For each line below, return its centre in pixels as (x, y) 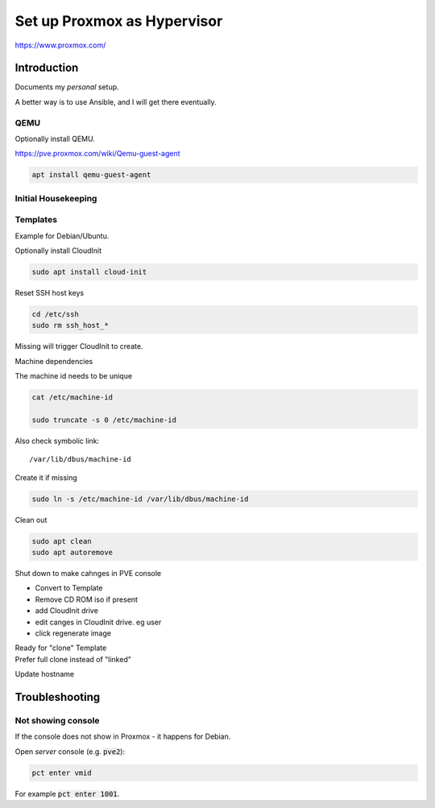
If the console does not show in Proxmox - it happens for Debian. (123, 736)
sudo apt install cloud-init (89, 272)
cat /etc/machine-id (72, 398)
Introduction (47, 68)
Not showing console (57, 720)
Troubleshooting (58, 697)
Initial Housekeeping (56, 198)
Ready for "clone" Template (61, 648)
